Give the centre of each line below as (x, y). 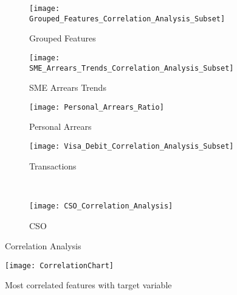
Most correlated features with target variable (88, 285)
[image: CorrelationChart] (59, 265)
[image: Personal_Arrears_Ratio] (97, 107)
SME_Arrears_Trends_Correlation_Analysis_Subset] (132, 68)
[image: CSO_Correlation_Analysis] (101, 206)
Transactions (53, 165)
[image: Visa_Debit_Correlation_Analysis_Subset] (132, 147)
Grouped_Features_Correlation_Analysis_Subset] (127, 19)
